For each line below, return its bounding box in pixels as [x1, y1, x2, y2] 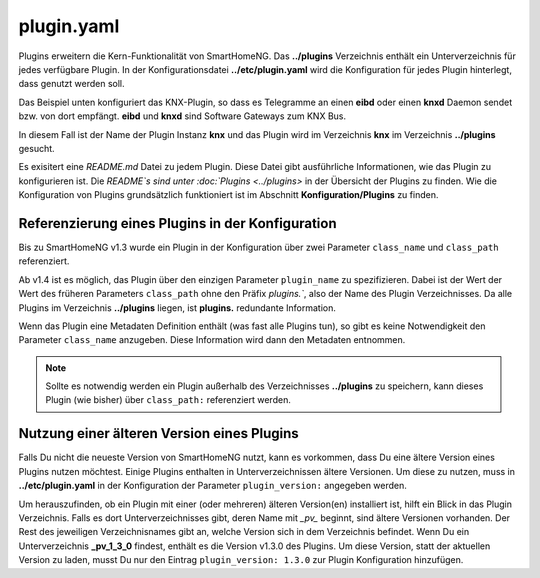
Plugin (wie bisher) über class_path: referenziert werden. [45, 394, 292, 406]
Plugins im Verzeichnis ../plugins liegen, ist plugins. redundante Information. [18, 301, 337, 314]
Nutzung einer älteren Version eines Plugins [18, 425, 299, 442]
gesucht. [18, 142, 55, 154]
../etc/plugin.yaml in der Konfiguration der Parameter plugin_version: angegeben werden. [18, 480, 407, 492]
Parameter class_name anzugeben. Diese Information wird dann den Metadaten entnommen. [18, 334, 406, 346]
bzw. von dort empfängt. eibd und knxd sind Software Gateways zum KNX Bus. [18, 110, 347, 122]
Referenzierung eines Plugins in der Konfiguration [18, 215, 337, 232]
